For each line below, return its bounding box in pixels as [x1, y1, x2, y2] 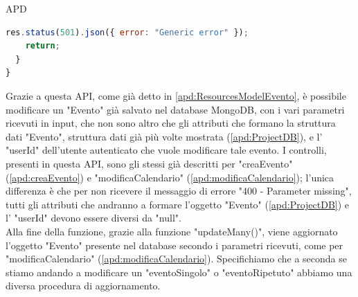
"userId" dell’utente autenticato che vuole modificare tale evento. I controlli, [6, 143, 327, 157]
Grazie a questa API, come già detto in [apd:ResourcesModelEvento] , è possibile [6, 88, 346, 102]
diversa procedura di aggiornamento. [6, 278, 161, 293]
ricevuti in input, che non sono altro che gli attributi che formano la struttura [6, 116, 336, 130]
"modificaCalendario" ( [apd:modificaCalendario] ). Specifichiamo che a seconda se [6, 251, 347, 266]
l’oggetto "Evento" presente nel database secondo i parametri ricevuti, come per [6, 237, 343, 252]
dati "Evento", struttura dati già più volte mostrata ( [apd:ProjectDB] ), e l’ [6, 129, 323, 143]
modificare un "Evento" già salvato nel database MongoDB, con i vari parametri [6, 102, 345, 116]
